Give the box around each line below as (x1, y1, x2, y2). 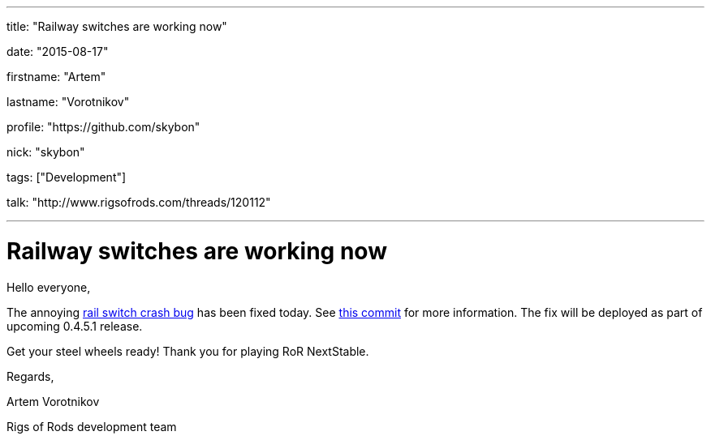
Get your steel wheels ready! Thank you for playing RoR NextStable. (6, 344, 369, 358)
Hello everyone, (6, 280, 91, 294)
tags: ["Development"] (6, 170, 127, 184)
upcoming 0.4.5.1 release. (6, 318, 143, 333)
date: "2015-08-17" (6, 45, 109, 58)
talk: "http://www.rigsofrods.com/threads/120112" (6, 195, 271, 209)
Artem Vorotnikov (6, 394, 100, 408)
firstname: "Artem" (6, 70, 106, 83)
